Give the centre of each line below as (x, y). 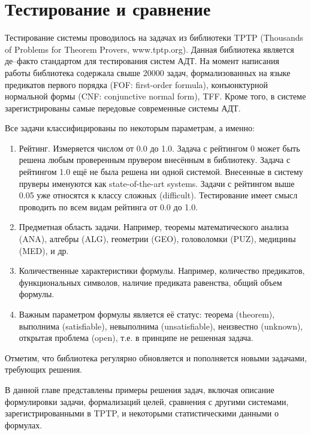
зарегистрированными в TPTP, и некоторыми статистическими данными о (142, 413)
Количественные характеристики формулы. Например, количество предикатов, (162, 271)
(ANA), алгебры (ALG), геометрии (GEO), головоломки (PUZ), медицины (157, 239)
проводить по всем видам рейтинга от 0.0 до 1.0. (108, 206)
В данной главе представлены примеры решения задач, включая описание (140, 389)
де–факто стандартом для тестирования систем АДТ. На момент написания (142, 61)
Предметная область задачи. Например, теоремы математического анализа (154, 227)
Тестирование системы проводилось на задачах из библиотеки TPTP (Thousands (154, 37)
